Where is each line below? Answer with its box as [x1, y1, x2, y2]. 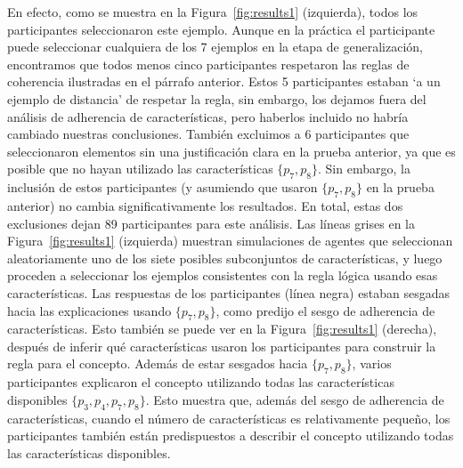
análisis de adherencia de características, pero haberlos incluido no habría [7, 107, 409, 125]
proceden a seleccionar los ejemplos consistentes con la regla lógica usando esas [7, 266, 438, 285]
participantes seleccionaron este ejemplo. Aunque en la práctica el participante [7, 20, 435, 38]
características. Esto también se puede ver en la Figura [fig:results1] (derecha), [7, 319, 437, 338]
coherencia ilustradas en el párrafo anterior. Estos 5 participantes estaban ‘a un [7, 72, 441, 91]
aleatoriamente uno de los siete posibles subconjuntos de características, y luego [7, 248, 443, 267]
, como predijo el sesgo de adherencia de [215, 301, 435, 319]
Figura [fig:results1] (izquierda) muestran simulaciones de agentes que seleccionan [7, 231, 453, 250]
